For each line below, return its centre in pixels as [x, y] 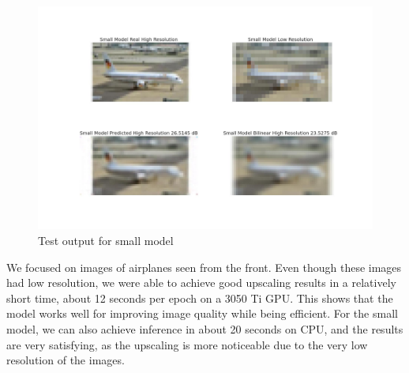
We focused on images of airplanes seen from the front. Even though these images [204, 267]
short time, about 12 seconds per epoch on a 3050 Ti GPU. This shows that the [200, 298]
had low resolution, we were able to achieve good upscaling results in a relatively [201, 283]
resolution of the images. [66, 360]
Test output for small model [106, 240]
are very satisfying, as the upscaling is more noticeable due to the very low [187, 344]
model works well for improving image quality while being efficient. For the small [202, 313]
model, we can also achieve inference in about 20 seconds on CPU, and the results [205, 328]
